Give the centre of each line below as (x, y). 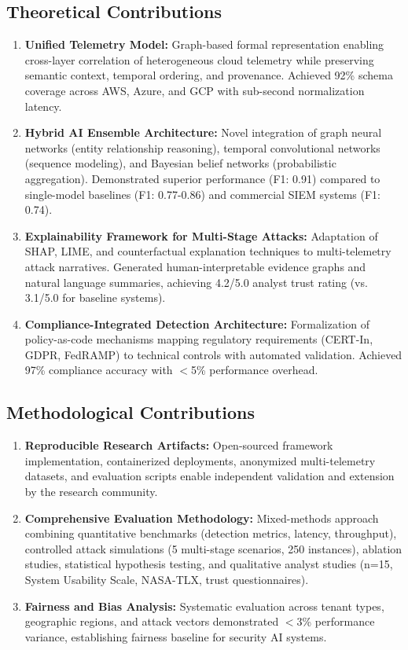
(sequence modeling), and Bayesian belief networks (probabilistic (180, 163)
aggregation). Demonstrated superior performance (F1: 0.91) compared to (202, 178)
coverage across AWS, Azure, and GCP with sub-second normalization (195, 90)
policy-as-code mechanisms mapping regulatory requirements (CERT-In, (199, 339)
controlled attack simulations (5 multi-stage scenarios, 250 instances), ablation (213, 548)
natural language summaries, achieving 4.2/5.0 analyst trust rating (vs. (196, 282)
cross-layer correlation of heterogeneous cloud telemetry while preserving (199, 59)
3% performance (336, 621)
